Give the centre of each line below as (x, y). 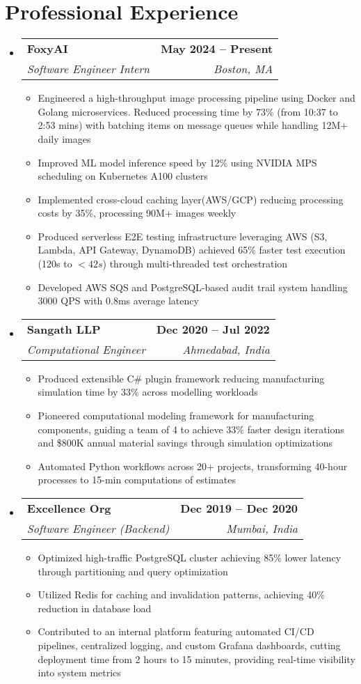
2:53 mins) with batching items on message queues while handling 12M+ (193, 125)
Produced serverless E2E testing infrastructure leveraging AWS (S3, (183, 236)
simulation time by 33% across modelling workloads (148, 392)
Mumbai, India (262, 528)
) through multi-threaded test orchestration (195, 264)
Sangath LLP (64, 329)
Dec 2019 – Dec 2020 (239, 508)
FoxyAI (47, 49)
